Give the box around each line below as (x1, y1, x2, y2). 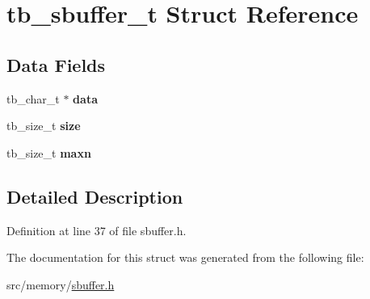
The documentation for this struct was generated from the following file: (6, 249, 364, 266)
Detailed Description (6, 183, 183, 208)
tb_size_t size (6, 117, 81, 134)
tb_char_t (6, 90, 60, 107)
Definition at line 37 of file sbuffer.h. (6, 221, 187, 238)
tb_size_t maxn (6, 144, 91, 161)
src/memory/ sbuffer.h (6, 276, 115, 293)
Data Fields (6, 52, 106, 77)
